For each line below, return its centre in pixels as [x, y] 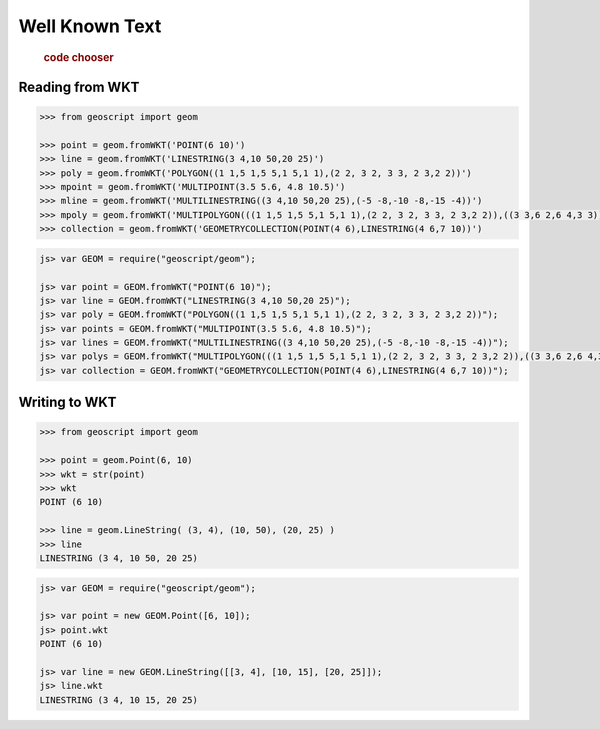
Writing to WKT [67, 402]
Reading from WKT [79, 86]
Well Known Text [90, 26]
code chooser [78, 57]
